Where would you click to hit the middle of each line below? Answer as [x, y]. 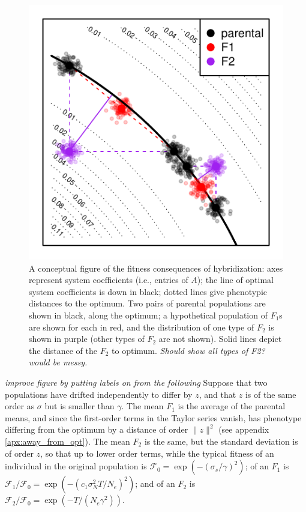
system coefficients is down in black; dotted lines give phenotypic [148, 291]
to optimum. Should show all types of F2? [188, 350]
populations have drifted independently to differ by [99, 394]
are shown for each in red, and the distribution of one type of [142, 327]
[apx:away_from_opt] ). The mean [67, 441]
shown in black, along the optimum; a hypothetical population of [148, 315]
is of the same [271, 394]
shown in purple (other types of [87, 339]
